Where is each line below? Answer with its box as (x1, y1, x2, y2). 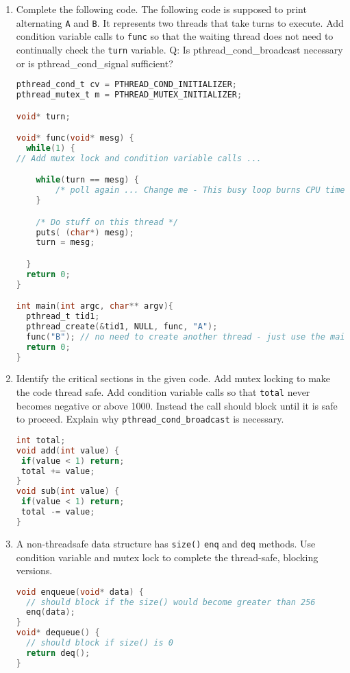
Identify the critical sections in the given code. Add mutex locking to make (16, 371, 331, 386)
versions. (16, 563, 53, 578)
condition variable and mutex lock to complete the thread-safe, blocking (16, 550, 318, 564)
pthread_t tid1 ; (26, 311, 100, 322)
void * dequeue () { (16, 628, 100, 638)
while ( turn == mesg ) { (36, 175, 139, 185)
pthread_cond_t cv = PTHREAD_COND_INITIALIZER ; (16, 80, 237, 90)
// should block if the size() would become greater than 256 (26, 597, 316, 607)
